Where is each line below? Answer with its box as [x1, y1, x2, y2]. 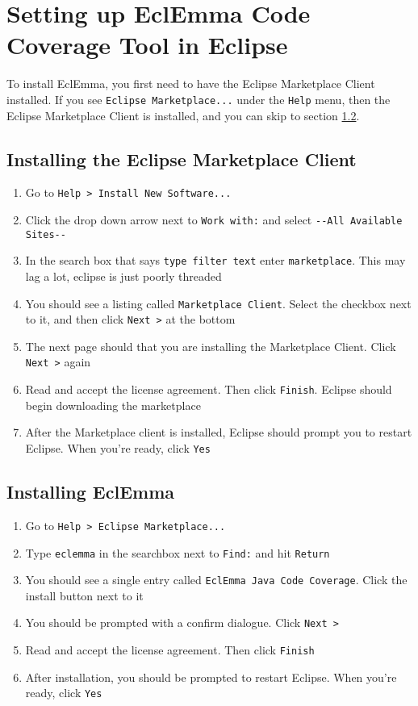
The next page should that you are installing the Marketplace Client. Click [25, 337, 396, 354]
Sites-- [25, 228, 66, 240]
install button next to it [25, 587, 144, 604]
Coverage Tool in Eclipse [6, 28, 288, 61]
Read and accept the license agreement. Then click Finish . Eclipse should [25, 381, 392, 398]
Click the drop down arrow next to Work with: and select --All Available [25, 211, 403, 228]
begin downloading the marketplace [25, 396, 201, 413]
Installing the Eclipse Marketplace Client [6, 146, 357, 171]
